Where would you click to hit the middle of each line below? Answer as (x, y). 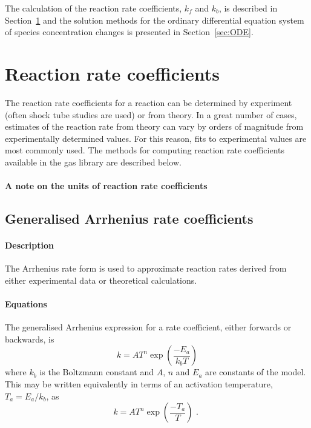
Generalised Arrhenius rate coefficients (129, 219)
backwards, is (30, 339)
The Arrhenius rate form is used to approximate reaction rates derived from (146, 268)
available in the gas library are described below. (93, 162)
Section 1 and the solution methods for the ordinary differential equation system (155, 20)
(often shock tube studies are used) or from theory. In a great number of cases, (151, 114)
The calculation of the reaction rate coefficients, (93, 8)
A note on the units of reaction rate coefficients (106, 186)
